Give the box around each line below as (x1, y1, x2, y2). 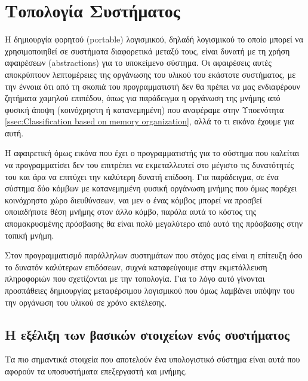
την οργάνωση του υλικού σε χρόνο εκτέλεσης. (5, 295, 167, 308)
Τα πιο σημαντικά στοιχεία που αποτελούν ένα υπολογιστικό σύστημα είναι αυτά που (5, 353, 300, 365)
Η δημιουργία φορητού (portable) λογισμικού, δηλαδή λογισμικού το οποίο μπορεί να (5, 33, 304, 45)
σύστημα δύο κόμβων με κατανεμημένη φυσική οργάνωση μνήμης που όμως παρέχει (5, 182, 297, 194)
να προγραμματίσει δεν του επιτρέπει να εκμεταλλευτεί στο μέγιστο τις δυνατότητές (5, 159, 294, 171)
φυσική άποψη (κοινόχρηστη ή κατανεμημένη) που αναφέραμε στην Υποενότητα (5, 103, 284, 115)
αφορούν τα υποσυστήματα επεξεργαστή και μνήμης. (5, 364, 187, 377)
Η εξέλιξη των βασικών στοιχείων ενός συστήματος (5, 325, 289, 343)
